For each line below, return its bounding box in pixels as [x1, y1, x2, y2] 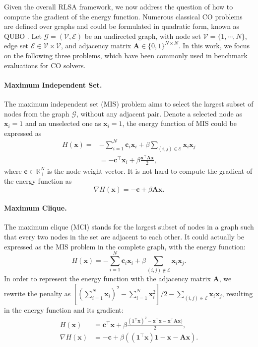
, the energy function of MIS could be [122, 118, 237, 128]
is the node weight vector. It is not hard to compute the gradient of [47, 165, 253, 176]
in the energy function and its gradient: [4, 304, 124, 315]
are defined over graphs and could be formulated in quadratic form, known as [4, 21, 240, 31]
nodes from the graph [4, 108, 69, 118]
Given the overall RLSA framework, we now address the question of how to [4, 1, 233, 11]
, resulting [222, 288, 253, 298]
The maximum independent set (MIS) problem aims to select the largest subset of [4, 98, 254, 109]
